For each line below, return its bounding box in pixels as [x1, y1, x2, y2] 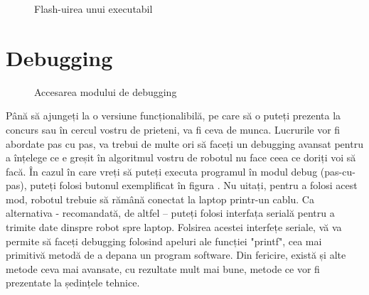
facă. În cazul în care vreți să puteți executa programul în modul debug [6, 163, 318, 178]
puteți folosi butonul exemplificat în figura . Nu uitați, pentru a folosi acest [30, 178, 358, 193]
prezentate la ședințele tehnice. [6, 275, 140, 290]
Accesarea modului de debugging [34, 84, 177, 99]
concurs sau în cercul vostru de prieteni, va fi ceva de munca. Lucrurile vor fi [6, 122, 341, 136]
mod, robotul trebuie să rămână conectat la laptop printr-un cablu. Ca [6, 191, 314, 206]
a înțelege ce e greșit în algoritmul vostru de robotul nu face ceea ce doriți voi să [6, 150, 356, 165]
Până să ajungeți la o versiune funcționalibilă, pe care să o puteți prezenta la [6, 108, 341, 123]
